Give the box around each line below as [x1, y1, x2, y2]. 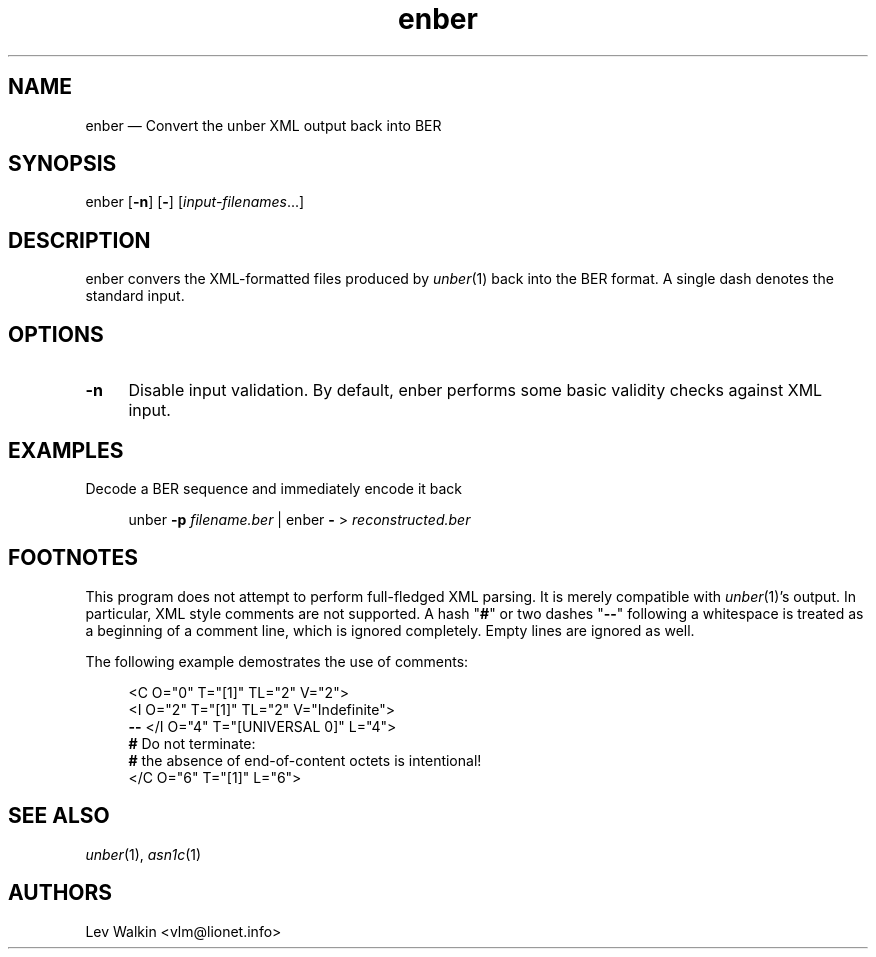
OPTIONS [8, 321, 104, 347]
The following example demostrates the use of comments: [85, 652, 469, 670]
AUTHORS [8, 880, 113, 906]
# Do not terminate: [128, 734, 256, 752]
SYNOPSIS [8, 151, 117, 177]
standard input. [85, 287, 185, 305]
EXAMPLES [8, 437, 124, 463]
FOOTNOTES [8, 545, 139, 571]
